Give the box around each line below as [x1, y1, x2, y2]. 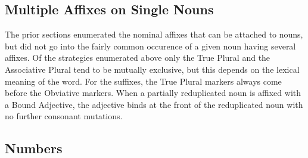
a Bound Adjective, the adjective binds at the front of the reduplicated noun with [5, 98, 303, 110]
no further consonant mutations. [5, 110, 123, 122]
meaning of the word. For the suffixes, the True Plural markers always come [5, 75, 282, 87]
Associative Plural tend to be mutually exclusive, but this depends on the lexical [5, 63, 300, 75]
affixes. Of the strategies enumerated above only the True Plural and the [5, 51, 270, 64]
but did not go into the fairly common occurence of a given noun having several [5, 39, 296, 52]
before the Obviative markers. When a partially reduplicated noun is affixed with [5, 86, 301, 99]
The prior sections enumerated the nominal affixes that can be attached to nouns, [5, 28, 303, 41]
